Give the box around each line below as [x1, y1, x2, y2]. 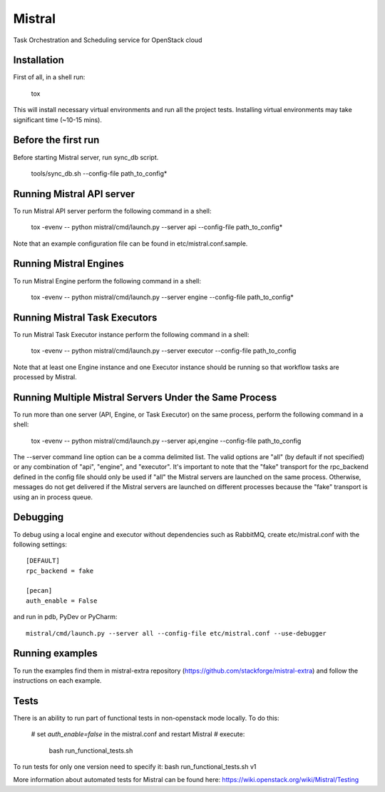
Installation [13, 54, 64, 66]
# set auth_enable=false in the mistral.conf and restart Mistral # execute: [31, 730, 245, 738]
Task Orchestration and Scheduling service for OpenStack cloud [13, 36, 202, 44]
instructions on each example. [13, 676, 102, 685]
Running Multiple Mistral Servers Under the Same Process [13, 391, 277, 403]
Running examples [13, 647, 98, 660]
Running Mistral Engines [13, 258, 124, 270]
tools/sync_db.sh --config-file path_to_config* [31, 169, 168, 178]
